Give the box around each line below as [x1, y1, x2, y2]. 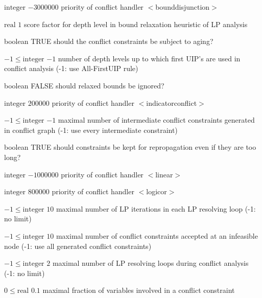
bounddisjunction [155, 2, 210, 12]
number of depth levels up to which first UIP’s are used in [58, 53, 241, 63]
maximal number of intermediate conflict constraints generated [58, 114, 255, 125]
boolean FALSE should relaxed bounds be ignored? [4, 80, 164, 90]
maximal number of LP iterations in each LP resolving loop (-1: [56, 203, 256, 214]
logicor [146, 186, 167, 197]
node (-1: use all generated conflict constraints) [4, 240, 152, 251]
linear [155, 169, 173, 179]
